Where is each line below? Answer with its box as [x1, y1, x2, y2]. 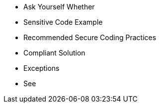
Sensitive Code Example [23, 18, 103, 26]
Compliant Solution [23, 49, 85, 57]
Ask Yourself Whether [23, 2, 95, 11]
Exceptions [23, 64, 60, 72]
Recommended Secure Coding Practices [23, 33, 157, 42]
